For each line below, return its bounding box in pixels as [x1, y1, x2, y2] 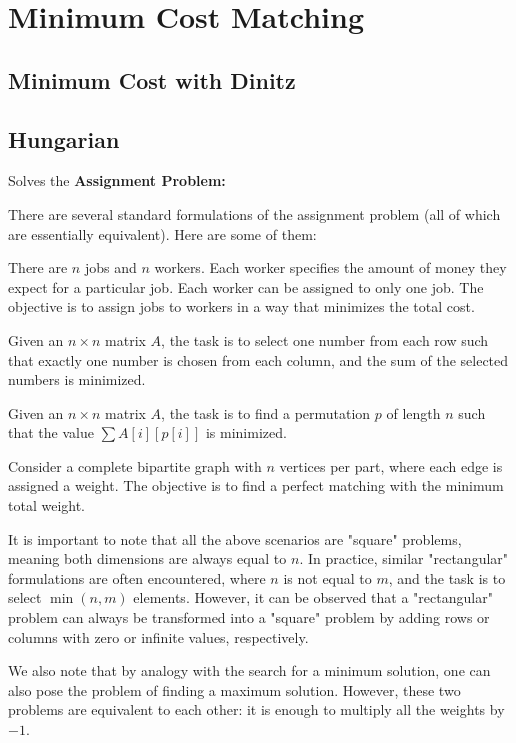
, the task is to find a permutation [161, 402, 371, 423]
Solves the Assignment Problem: [8, 170, 226, 191]
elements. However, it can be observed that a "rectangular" [133, 587, 493, 608]
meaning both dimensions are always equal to [8, 548, 287, 569]
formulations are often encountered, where [8, 567, 266, 588]
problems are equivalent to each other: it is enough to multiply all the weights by [8, 699, 505, 720]
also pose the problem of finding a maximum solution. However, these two [8, 679, 461, 700]
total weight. [8, 495, 85, 516]
